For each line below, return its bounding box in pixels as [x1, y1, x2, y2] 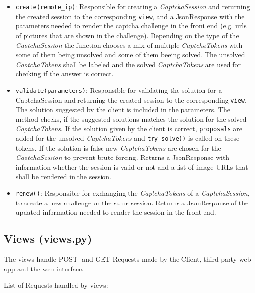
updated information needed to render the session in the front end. [15, 207, 216, 217]
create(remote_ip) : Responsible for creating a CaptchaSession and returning [15, 1, 250, 11]
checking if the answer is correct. [15, 68, 114, 79]
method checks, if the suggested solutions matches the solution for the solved [15, 113, 247, 124]
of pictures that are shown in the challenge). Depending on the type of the [15, 30, 239, 40]
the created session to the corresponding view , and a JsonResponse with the [15, 11, 245, 21]
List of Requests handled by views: [4, 280, 108, 290]
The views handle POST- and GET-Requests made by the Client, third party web [4, 254, 251, 264]
